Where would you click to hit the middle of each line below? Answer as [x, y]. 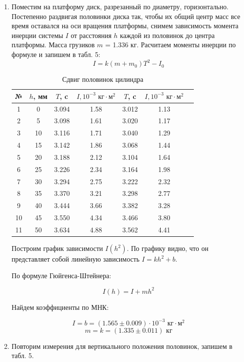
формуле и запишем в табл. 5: [56, 54]
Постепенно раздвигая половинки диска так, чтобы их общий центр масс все [126, 16]
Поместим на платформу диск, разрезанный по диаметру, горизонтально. [120, 6]
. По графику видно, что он [168, 248]
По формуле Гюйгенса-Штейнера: [61, 275]
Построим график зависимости [57, 248]
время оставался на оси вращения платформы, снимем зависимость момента [125, 26]
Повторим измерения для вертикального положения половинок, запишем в [122, 346]
